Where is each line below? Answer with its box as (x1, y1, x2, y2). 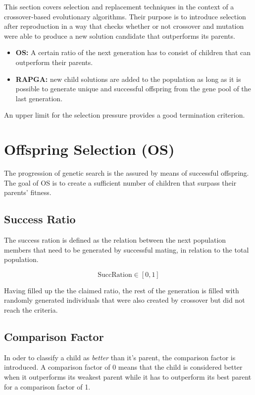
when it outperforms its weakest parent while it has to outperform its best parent (4, 372, 252, 382)
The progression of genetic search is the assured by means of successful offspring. (4, 168, 249, 178)
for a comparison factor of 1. (4, 381, 91, 392)
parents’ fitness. (4, 187, 51, 197)
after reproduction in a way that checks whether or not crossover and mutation (4, 21, 244, 31)
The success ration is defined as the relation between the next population (4, 235, 226, 245)
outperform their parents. (15, 57, 93, 67)
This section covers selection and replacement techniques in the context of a (4, 1, 234, 11)
